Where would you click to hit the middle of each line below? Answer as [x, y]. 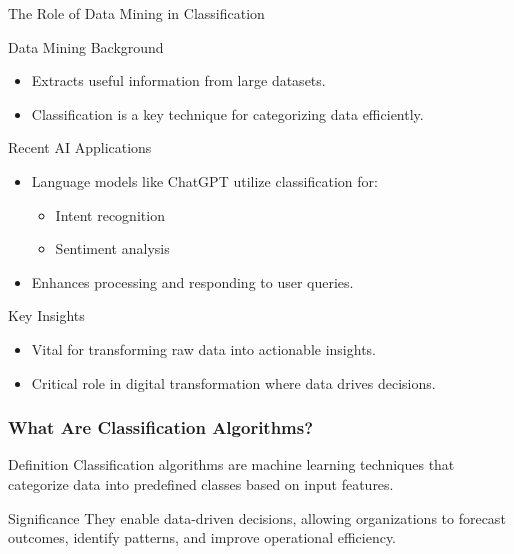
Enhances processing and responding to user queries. [192, 281]
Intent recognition [110, 214]
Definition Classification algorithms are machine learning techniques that [231, 464]
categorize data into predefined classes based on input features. [201, 483]
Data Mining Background [86, 46]
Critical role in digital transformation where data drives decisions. [233, 382]
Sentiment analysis [112, 248]
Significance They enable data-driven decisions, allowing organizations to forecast [257, 517]
